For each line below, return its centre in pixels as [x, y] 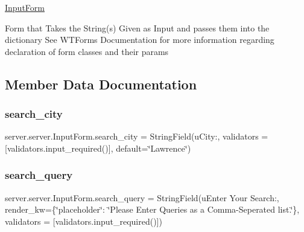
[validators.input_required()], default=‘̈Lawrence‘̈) [98, 148]
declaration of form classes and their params [87, 51]
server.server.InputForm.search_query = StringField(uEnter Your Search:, [142, 197]
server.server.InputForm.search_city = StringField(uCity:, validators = [137, 136]
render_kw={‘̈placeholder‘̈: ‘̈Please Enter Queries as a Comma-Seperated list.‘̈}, [152, 209]
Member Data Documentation [101, 84]
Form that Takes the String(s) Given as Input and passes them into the [137, 27]
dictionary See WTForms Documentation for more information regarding [140, 40]
